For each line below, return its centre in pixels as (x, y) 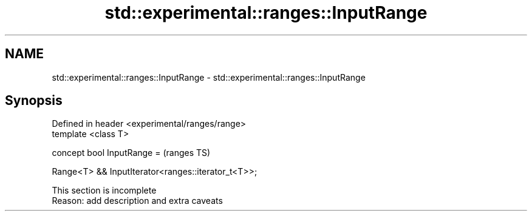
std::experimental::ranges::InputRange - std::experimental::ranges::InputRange (209, 77)
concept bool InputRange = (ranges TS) (131, 153)
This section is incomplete (104, 191)
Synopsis (34, 101)
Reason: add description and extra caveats (137, 201)
